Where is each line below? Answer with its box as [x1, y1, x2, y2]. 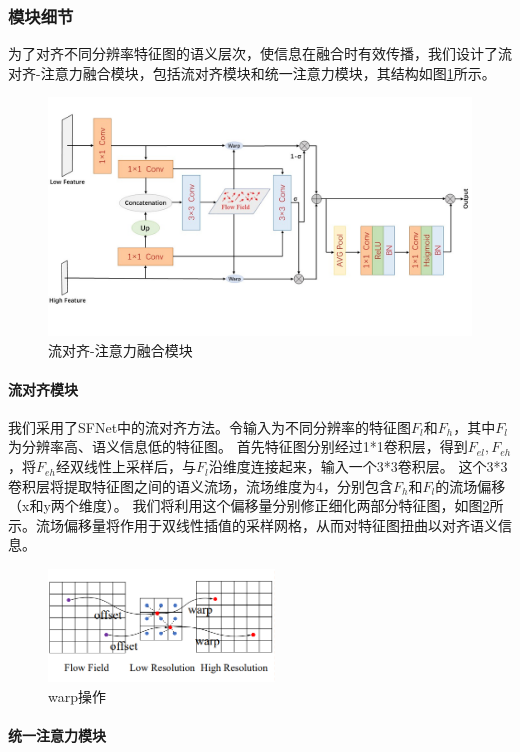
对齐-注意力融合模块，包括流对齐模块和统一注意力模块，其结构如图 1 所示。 [8, 62, 496, 83]
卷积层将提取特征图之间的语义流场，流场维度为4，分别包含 [8, 475, 393, 496]
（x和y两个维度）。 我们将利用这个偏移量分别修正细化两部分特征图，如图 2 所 [8, 495, 504, 516]
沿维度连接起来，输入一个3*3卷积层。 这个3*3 [208, 456, 508, 477]
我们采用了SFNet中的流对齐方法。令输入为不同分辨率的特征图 [8, 416, 412, 437]
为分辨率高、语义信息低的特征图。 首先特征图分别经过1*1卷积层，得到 [8, 436, 468, 457]
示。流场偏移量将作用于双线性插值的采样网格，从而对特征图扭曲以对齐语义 [8, 514, 498, 535]
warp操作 [48, 686, 106, 707]
